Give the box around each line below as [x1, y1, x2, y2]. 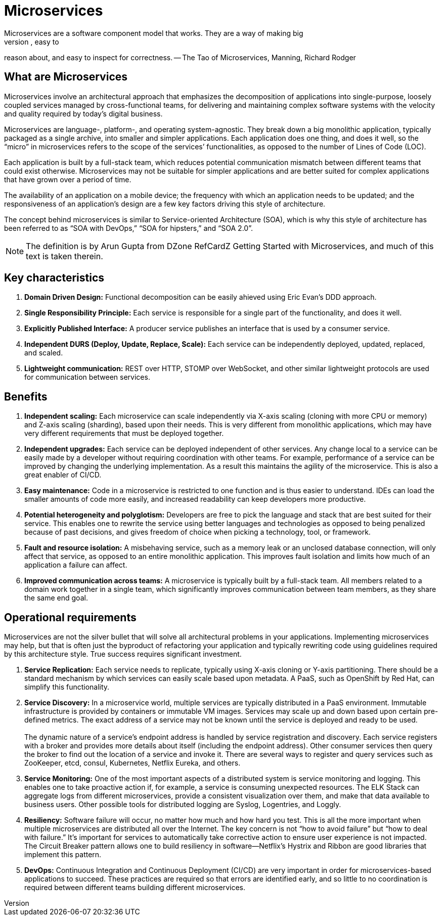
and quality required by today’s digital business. [4, 109, 163, 118]
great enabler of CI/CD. [24, 470, 102, 479]
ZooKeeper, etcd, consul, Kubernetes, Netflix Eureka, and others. [24, 758, 241, 768]
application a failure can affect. [24, 561, 127, 570]
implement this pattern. [24, 850, 102, 859]
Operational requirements [4, 611, 137, 624]
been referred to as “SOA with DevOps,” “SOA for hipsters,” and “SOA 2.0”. [4, 223, 253, 232]
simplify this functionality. [24, 683, 110, 692]
